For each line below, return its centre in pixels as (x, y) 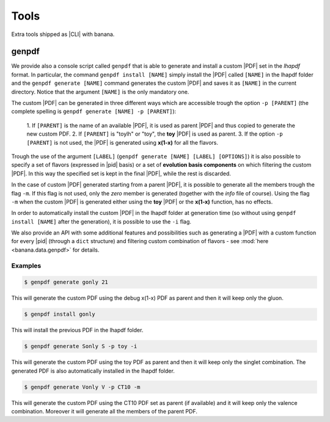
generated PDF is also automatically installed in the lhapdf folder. (93, 371)
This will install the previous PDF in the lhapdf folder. (77, 330)
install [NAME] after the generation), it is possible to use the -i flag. (101, 221)
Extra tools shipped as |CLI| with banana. (63, 34)
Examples (26, 266)
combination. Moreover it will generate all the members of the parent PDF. (105, 412)
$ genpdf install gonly (60, 314)
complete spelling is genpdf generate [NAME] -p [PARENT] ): (94, 111)
